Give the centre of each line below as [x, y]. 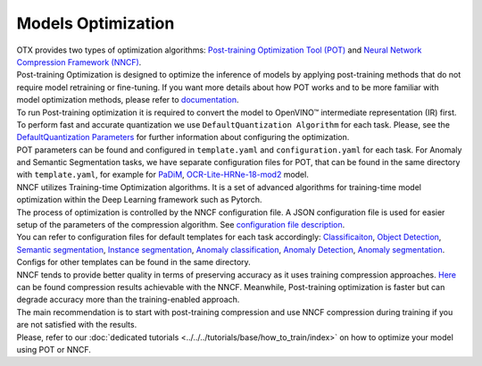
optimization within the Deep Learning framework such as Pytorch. [139, 200]
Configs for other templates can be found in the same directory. [134, 262]
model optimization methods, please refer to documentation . [128, 100]
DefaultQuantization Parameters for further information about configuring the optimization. [183, 137]
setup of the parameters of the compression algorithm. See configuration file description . [181, 225]
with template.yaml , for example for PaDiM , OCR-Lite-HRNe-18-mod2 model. [163, 175]
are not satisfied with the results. [77, 325]
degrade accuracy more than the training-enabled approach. [128, 300]
